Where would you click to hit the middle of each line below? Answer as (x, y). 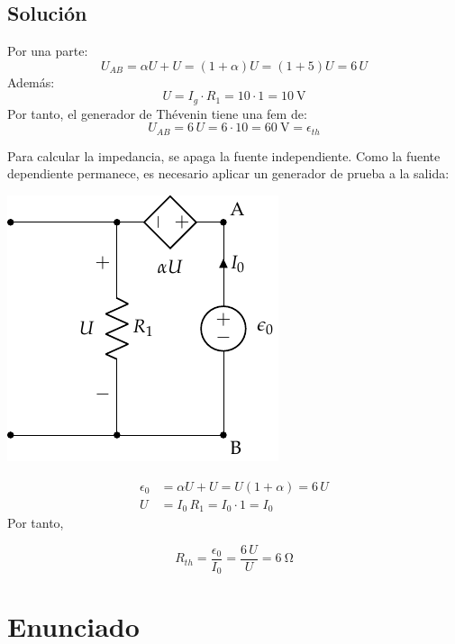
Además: (31, 82)
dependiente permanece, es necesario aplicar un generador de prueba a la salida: (228, 173)
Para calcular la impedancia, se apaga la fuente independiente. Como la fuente (224, 155)
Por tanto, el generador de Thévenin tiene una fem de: (157, 113)
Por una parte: (48, 51)
